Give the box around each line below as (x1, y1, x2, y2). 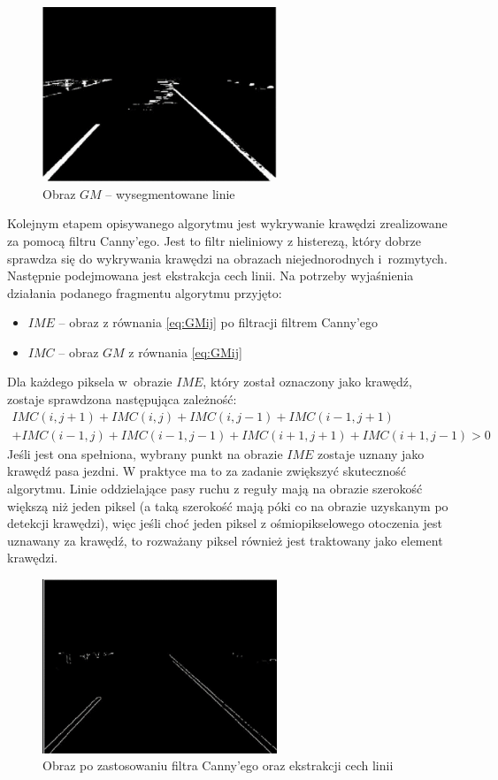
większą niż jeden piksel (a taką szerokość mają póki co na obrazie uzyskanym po (7, 496, 448, 515)
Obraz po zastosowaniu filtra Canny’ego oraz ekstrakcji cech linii (42, 756, 394, 775)
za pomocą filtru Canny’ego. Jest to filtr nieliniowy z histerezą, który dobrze (7, 231, 421, 249)
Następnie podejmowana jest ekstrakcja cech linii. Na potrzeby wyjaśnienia (7, 266, 414, 285)
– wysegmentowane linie (105, 184, 235, 203)
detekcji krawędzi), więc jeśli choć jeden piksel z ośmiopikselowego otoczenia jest (7, 514, 442, 532)
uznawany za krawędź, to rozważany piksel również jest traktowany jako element (7, 531, 443, 549)
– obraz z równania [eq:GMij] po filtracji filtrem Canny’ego (58, 313, 378, 332)
